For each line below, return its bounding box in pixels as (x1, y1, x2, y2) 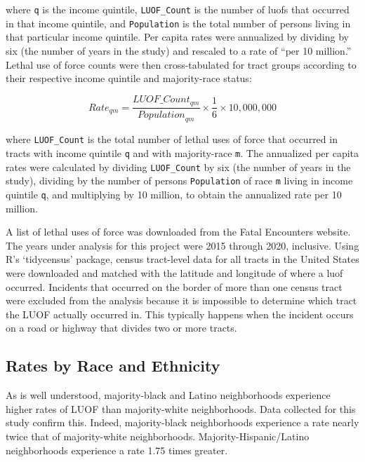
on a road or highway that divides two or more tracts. (6, 320, 237, 335)
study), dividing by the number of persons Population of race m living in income (6, 173, 353, 188)
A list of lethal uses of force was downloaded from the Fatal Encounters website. (6, 224, 351, 239)
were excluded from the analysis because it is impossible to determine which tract (6, 293, 357, 308)
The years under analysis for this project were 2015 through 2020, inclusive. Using (6, 238, 359, 252)
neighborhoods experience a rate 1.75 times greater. (6, 442, 228, 457)
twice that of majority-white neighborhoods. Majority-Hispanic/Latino (6, 428, 310, 443)
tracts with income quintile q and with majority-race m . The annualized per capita (6, 145, 359, 160)
